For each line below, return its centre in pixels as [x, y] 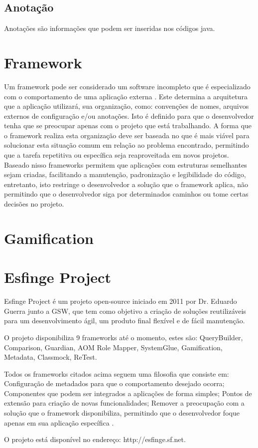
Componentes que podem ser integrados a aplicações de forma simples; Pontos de [128, 393]
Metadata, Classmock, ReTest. [51, 357]
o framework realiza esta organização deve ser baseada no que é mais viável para [127, 135]
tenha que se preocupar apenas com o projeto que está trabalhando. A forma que [128, 125]
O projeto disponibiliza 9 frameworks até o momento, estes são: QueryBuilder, [124, 337]
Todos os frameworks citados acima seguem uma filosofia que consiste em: [117, 373]
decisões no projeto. [34, 204]
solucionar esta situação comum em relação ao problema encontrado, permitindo [127, 145]
